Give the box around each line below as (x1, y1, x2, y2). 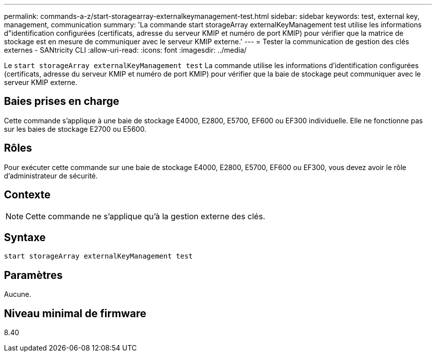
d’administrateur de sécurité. (4, 171, 98, 180)
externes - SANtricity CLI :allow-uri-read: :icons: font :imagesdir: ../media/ (4, 46, 247, 54)
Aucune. (4, 290, 31, 299)
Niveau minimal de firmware (4, 307, 146, 320)
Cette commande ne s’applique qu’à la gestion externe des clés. (25, 211, 265, 221)
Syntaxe (4, 231, 46, 244)
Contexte (4, 188, 51, 201)
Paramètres (4, 268, 63, 281)
